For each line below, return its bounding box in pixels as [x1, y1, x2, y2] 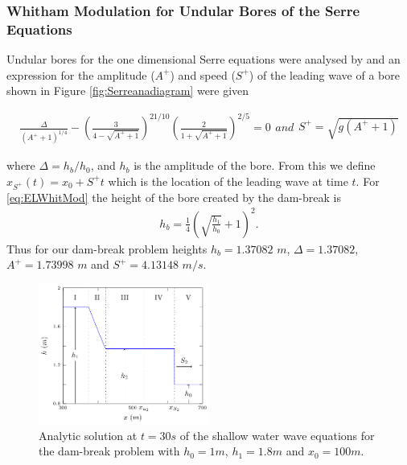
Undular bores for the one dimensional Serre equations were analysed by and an [6, 51, 401, 68]
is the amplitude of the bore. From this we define [134, 157, 376, 174]
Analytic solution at [39, 426, 138, 443]
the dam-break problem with [39, 442, 180, 459]
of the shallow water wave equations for [179, 426, 375, 443]
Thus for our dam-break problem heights [6, 240, 208, 257]
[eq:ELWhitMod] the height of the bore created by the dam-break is [6, 188, 341, 205]
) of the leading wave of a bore [249, 66, 400, 83]
